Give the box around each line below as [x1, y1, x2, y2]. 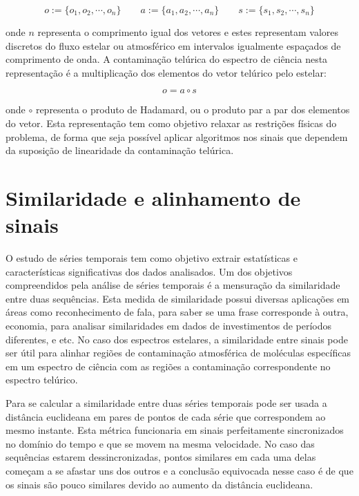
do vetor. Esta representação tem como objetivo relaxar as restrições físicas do [6, 115, 337, 130]
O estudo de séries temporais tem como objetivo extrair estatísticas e [6, 251, 298, 265]
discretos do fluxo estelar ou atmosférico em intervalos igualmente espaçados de [6, 38, 341, 53]
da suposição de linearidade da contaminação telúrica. [6, 143, 234, 158]
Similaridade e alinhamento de [6, 183, 301, 211]
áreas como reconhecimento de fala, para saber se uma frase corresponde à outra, [6, 305, 349, 319]
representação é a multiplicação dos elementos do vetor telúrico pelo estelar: [6, 65, 327, 79]
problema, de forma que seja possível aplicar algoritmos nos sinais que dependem [6, 129, 348, 144]
